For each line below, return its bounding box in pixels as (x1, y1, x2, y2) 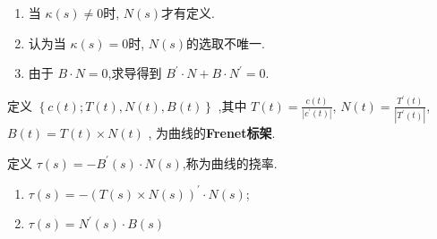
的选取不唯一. (186, 33, 266, 52)
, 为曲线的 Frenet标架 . (148, 124, 276, 142)
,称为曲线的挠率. (182, 153, 278, 172)
